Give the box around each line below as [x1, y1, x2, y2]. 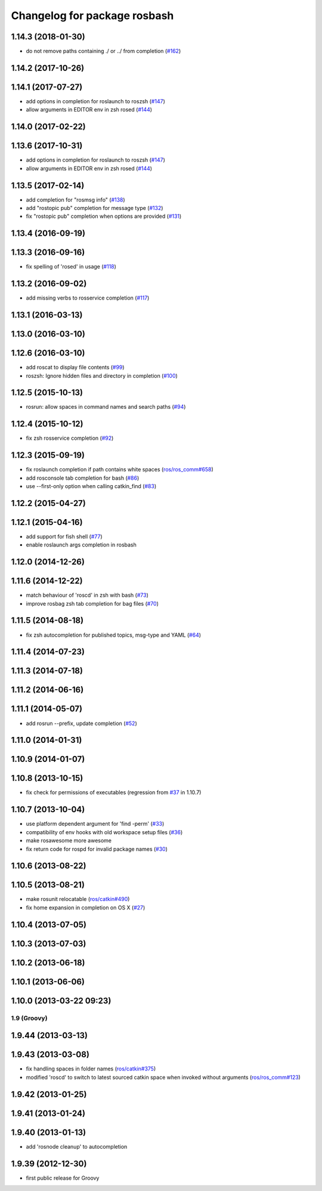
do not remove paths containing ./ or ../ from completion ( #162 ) [26, 48, 181, 55]
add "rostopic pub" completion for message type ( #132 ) [26, 204, 163, 211]
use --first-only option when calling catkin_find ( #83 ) [26, 483, 157, 490]
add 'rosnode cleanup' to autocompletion [26, 1143, 128, 1150]
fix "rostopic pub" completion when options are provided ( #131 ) [26, 212, 182, 220]
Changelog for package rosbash [11, 9, 174, 22]
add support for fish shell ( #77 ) [26, 533, 103, 540]
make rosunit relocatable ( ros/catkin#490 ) [26, 896, 130, 903]
